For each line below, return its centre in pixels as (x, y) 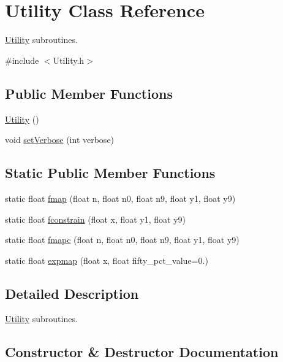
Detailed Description (72, 293)
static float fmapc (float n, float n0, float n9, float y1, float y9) (122, 240)
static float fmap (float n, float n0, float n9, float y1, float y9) (120, 198)
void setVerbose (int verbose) (60, 140)
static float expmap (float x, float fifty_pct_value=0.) (107, 260)
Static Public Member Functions (110, 173)
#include (22, 60)
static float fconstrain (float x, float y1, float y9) (96, 219)
